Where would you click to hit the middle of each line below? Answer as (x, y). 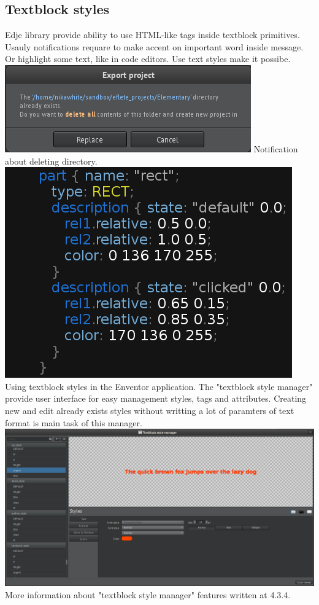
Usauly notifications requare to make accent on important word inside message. (154, 46)
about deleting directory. (51, 161)
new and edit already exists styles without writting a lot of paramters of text (150, 410)
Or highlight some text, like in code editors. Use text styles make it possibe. (148, 59)
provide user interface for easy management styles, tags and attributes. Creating (156, 398)
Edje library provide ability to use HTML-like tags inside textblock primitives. (152, 35)
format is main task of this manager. (74, 422)
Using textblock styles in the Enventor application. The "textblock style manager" (159, 386)
